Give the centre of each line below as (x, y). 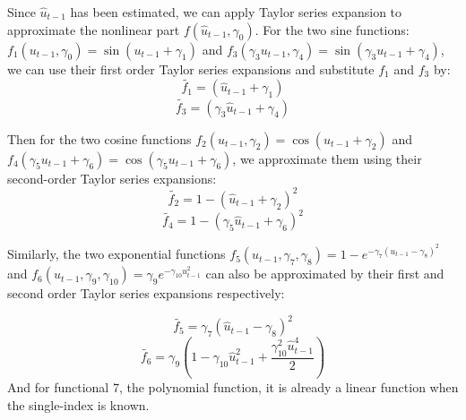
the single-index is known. (78, 404)
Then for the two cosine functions (99, 138)
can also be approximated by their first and (325, 274)
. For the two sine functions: (332, 29)
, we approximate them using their (327, 158)
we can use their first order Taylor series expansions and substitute (191, 69)
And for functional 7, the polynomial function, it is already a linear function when (233, 387)
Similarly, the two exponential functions (116, 254)
